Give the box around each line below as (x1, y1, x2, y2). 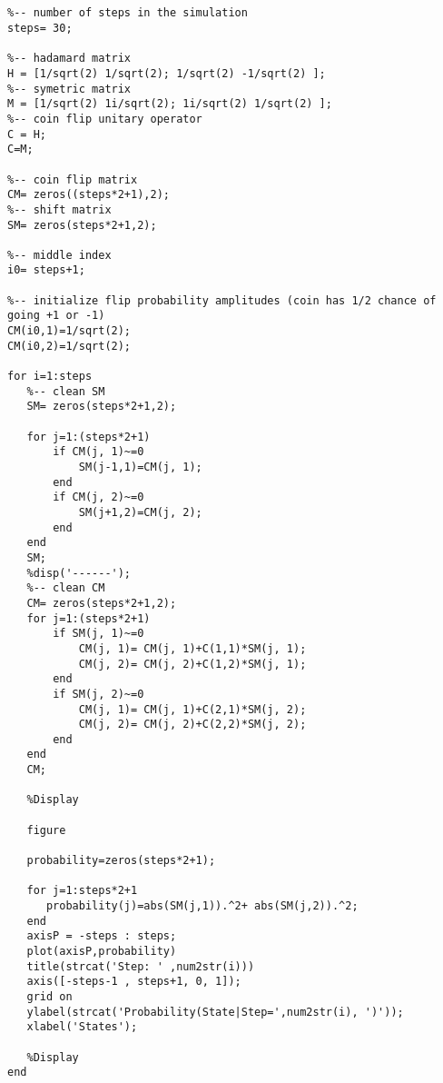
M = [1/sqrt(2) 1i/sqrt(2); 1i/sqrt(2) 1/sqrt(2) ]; (7, 97, 332, 111)
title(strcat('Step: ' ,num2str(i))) (26, 959, 255, 973)
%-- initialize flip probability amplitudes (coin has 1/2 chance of (7, 293, 437, 307)
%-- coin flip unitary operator (7, 112, 202, 125)
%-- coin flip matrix (7, 173, 138, 186)
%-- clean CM (26, 581, 105, 595)
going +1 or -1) (7, 309, 105, 323)
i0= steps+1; (7, 263, 85, 277)
